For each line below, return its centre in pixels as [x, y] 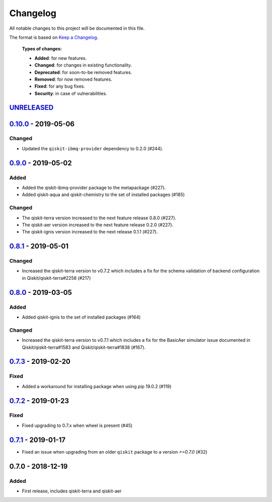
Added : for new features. [61, 58]
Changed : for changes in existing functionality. [83, 65]
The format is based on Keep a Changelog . [54, 37]
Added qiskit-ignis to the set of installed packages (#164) [81, 317]
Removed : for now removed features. [74, 79]
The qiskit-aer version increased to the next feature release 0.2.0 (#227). [98, 225]
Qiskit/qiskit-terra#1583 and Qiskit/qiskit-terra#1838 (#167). [84, 347]
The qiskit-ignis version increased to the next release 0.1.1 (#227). [90, 232]
